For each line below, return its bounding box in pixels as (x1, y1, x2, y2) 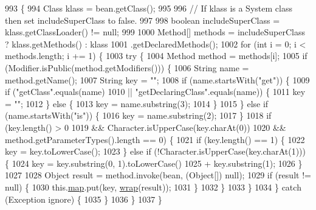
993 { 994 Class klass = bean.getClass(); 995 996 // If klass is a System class (5, 2, 292, 14)
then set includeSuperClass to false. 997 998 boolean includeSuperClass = (5, 13, 280, 26)
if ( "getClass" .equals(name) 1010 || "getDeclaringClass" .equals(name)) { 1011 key (5, 85, 306, 98)
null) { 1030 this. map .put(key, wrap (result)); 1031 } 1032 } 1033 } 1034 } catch (5, 180, 301, 193)
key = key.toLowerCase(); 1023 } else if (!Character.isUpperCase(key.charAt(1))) (5, 145, 306, 158)
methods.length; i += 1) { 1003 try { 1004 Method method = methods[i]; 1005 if (5, 49, 307, 62)
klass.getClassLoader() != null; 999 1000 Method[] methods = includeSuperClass (5, 26, 305, 38)
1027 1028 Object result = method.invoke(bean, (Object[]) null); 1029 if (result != (5, 169, 311, 181)
